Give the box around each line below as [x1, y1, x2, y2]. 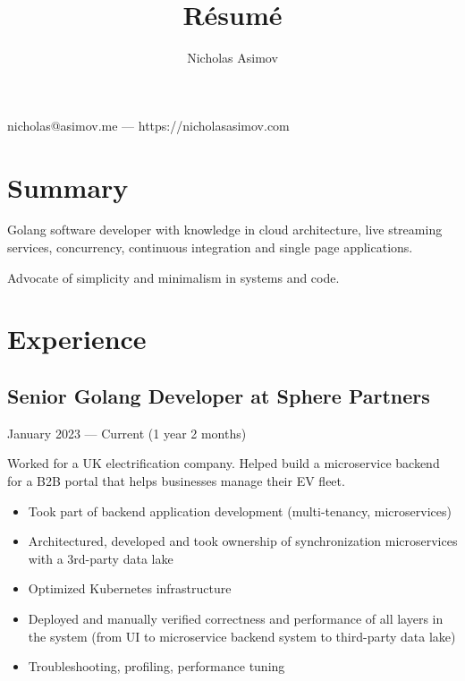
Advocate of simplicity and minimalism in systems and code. [7, 268, 340, 286]
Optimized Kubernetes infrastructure [28, 579, 232, 598]
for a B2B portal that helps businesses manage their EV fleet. [7, 471, 345, 489]
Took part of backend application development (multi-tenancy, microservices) [28, 501, 452, 520]
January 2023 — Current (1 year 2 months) [7, 423, 247, 442]
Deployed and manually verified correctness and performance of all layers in [28, 609, 444, 627]
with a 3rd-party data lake [28, 549, 173, 567]
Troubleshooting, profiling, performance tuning [28, 657, 285, 676]
